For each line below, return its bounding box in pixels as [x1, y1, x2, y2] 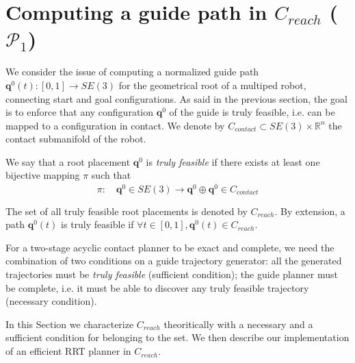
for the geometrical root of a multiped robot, [118, 77, 306, 92]
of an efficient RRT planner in [5, 344, 131, 358]
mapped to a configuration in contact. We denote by [5, 118, 225, 132]
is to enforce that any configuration [5, 105, 154, 119]
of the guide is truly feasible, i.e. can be [169, 105, 335, 119]
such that [91, 168, 131, 182]
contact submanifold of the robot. [5, 132, 146, 146]
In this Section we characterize [5, 316, 134, 331]
